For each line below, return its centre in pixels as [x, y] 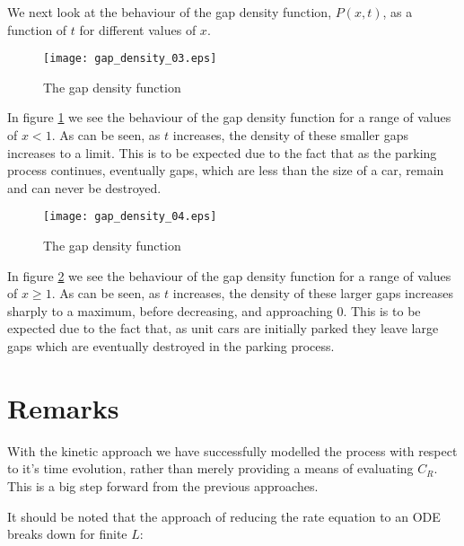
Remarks [63, 407]
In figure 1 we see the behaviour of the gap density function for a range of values [229, 117]
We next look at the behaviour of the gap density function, [170, 12]
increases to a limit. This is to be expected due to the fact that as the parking [222, 152]
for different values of [138, 29]
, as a [398, 12]
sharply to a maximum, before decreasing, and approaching [170, 310]
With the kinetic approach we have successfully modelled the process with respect [232, 450]
